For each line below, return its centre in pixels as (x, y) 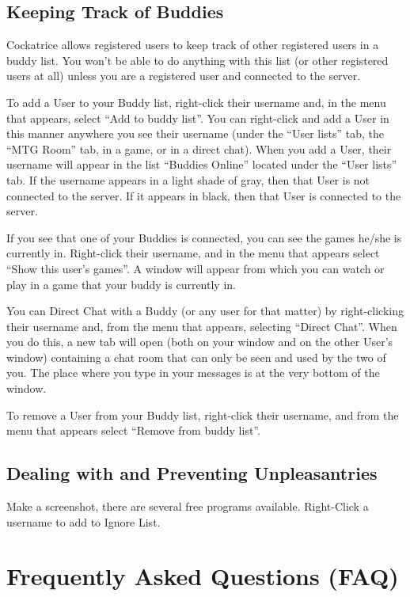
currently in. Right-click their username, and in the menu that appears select (193, 253)
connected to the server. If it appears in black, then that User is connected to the (204, 195)
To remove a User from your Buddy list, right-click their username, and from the (203, 414)
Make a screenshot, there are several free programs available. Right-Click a (188, 506)
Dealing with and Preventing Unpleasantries (192, 473)
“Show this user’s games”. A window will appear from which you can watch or (196, 268)
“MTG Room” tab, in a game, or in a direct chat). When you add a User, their (199, 148)
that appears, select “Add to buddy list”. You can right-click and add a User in (198, 118)
